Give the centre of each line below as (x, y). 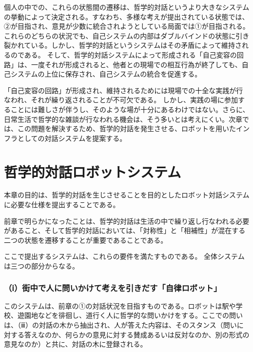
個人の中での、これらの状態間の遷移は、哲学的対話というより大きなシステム (127, 7)
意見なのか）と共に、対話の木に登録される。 (76, 344)
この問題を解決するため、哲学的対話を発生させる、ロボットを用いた (126, 128)
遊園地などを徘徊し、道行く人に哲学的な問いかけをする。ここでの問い (130, 315)
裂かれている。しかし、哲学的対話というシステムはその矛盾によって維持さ (123, 45)
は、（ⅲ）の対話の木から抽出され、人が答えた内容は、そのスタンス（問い (120, 325)
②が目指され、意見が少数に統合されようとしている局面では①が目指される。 (127, 26)
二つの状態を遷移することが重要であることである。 (86, 240)
